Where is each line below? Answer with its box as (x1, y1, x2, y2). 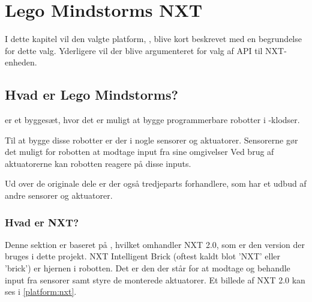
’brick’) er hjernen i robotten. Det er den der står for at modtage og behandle (5, 262, 290, 274)
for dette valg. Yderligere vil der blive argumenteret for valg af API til (5, 44, 263, 56)
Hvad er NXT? (5, 214, 79, 229)
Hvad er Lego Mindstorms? (5, 85, 178, 104)
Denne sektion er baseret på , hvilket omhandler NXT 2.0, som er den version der (5, 238, 305, 250)
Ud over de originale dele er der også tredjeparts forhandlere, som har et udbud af (5, 177, 307, 190)
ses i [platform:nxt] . (5, 285, 77, 298)
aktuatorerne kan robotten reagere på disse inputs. (5, 157, 191, 169)
